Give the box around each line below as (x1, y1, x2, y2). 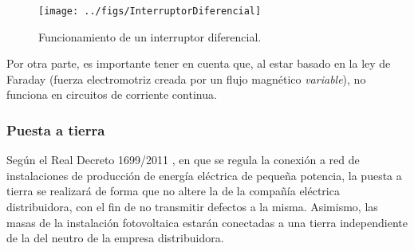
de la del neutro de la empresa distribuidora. (6, 229, 224, 246)
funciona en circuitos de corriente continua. (6, 86, 217, 103)
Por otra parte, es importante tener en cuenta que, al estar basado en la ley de (6, 55, 391, 72)
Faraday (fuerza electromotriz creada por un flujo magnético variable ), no (6, 70, 366, 87)
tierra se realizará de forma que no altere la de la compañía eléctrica (6, 182, 340, 199)
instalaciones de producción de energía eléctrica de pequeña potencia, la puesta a (6, 167, 402, 183)
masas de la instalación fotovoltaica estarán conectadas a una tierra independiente (6, 214, 408, 230)
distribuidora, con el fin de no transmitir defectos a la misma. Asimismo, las (6, 198, 378, 215)
